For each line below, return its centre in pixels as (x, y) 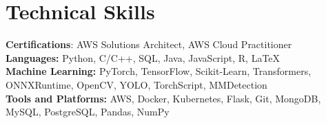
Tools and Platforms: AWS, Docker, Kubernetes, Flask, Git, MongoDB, (163, 98)
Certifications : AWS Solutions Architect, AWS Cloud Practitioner (149, 44)
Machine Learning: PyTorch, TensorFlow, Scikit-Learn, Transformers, (159, 71)
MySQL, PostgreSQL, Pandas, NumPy (88, 112)
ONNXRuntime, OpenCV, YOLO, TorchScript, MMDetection (136, 84)
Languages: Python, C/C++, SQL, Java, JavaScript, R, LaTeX (143, 57)
